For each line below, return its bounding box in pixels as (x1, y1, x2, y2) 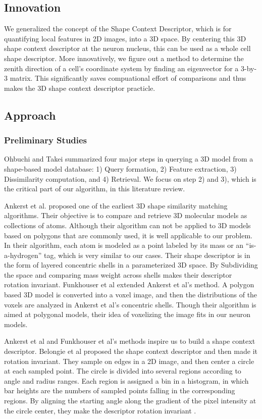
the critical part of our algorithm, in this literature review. (4, 183, 185, 194)
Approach (4, 107, 56, 123)
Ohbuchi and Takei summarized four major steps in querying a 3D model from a (4, 153, 253, 164)
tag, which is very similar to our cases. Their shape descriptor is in (43, 249, 250, 260)
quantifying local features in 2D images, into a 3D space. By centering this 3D (4, 33, 246, 43)
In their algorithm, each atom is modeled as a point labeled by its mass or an (4, 240, 244, 250)
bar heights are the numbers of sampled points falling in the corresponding (4, 385, 235, 396)
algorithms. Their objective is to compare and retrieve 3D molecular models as (4, 210, 247, 221)
